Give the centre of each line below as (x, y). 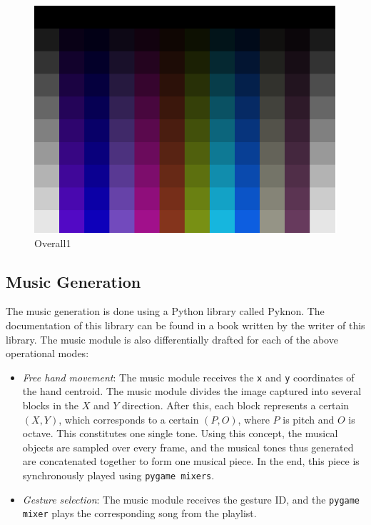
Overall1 (53, 242)
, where (254, 419)
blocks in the (51, 405)
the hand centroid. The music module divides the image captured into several (192, 391)
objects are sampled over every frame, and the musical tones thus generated (188, 447)
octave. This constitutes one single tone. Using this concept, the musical (180, 433)
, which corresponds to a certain (129, 419)
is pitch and (309, 419)
